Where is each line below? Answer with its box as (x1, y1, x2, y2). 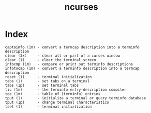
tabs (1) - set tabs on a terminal (5, 79, 90, 83)
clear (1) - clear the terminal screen (5, 57, 96, 62)
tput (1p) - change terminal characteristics (5, 100, 109, 105)
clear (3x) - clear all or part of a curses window (5, 53, 120, 58)
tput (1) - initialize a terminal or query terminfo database (5, 96, 146, 100)
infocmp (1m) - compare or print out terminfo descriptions (5, 62, 133, 66)
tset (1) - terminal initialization (5, 104, 92, 109)
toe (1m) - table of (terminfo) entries (5, 91, 101, 96)
